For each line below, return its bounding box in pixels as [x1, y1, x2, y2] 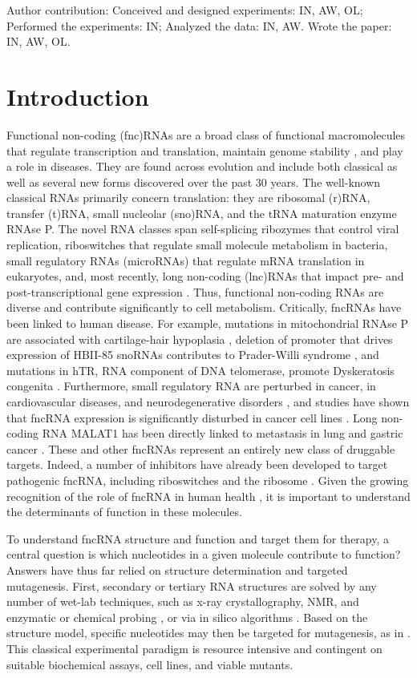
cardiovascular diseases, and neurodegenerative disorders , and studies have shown [6, 393, 410, 410]
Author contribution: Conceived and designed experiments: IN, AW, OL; [6, 2, 363, 18]
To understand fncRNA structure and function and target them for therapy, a [6, 530, 390, 547]
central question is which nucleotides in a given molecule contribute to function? [6, 546, 401, 563]
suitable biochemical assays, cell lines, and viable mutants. [6, 656, 294, 672]
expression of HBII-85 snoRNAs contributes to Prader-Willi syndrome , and [6, 346, 379, 363]
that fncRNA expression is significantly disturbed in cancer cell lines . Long [6, 409, 378, 426]
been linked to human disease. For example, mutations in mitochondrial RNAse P [6, 315, 409, 332]
